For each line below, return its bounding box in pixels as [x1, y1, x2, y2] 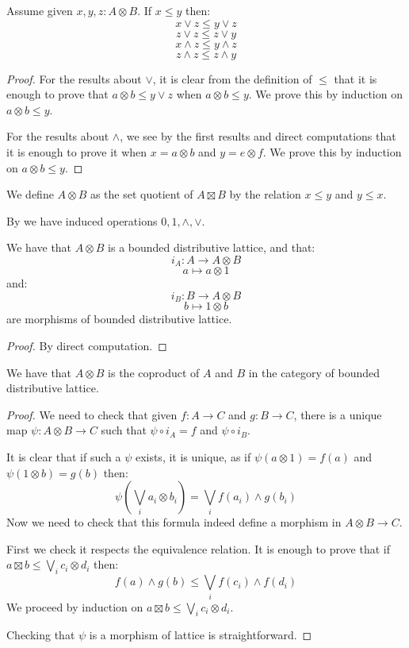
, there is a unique [293, 406, 382, 422]
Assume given [6, 2, 73, 18]
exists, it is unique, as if [135, 449, 251, 465]
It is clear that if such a [6, 449, 121, 465]
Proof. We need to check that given [6, 406, 178, 422]
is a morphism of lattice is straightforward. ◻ [89, 627, 312, 643]
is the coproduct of [108, 364, 200, 380]
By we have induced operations [6, 212, 158, 229]
